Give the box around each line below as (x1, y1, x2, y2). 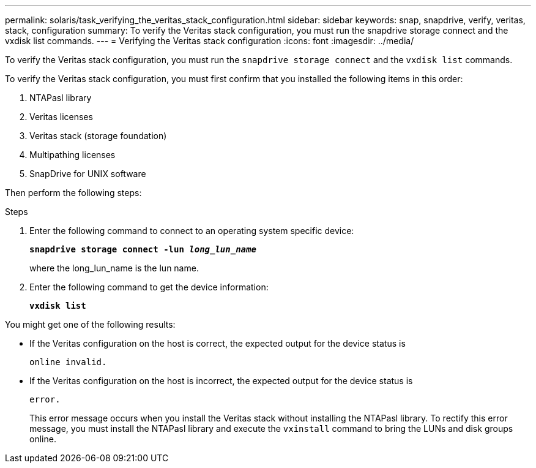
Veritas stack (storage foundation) (29, 130, 167, 141)
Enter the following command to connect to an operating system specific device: (29, 225, 354, 236)
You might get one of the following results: (5, 319, 176, 330)
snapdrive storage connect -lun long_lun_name (29, 244, 256, 254)
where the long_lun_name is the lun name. (29, 263, 199, 273)
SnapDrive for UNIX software (29, 168, 146, 179)
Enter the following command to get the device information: (29, 282, 269, 292)
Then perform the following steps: (5, 187, 142, 198)
